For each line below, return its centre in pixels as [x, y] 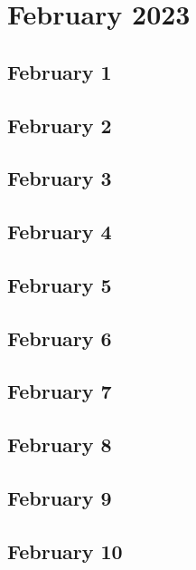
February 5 [60, 284]
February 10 [65, 551]
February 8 [60, 444]
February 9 [60, 498]
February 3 [60, 178]
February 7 [60, 391]
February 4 [60, 232]
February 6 [60, 338]
